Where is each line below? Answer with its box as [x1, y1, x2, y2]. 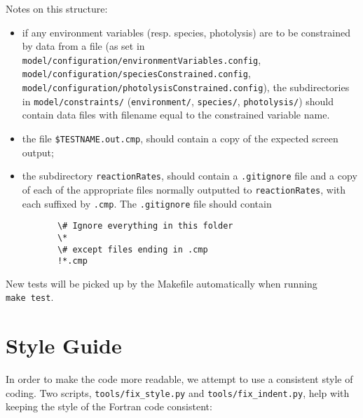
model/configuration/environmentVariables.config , [22, 52, 261, 67]
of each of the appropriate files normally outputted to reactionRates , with [22, 182, 346, 196]
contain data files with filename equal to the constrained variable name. [22, 107, 330, 122]
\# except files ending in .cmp [57, 244, 208, 255]
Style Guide [6, 331, 122, 360]
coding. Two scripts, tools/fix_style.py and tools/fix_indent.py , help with [6, 385, 350, 400]
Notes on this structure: [6, 1, 108, 15]
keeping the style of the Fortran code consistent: [6, 399, 212, 414]
